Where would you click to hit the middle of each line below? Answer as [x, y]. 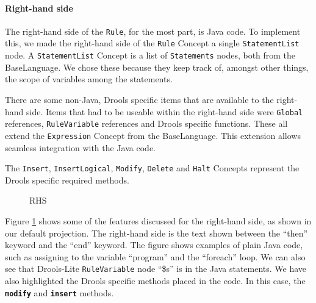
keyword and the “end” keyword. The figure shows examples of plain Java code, [154, 245]
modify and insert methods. [59, 292]
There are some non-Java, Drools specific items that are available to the [139, 99]
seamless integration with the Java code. [80, 147]
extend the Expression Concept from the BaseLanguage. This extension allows [153, 135]
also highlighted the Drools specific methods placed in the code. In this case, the [155, 280]
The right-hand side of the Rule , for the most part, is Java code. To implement [153, 31]
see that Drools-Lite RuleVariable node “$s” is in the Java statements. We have [156, 269]
